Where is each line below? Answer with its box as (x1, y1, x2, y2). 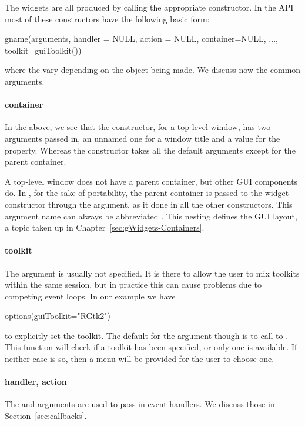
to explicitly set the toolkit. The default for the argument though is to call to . (5, 329, 289, 341)
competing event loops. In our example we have (5, 289, 176, 302)
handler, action (5, 375, 67, 388)
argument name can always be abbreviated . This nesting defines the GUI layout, (5, 209, 297, 222)
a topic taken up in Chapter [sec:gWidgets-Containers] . (5, 221, 205, 234)
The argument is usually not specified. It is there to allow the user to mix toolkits (5, 267, 300, 279)
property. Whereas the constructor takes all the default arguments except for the (5, 144, 296, 156)
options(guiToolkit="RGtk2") (5, 309, 111, 322)
